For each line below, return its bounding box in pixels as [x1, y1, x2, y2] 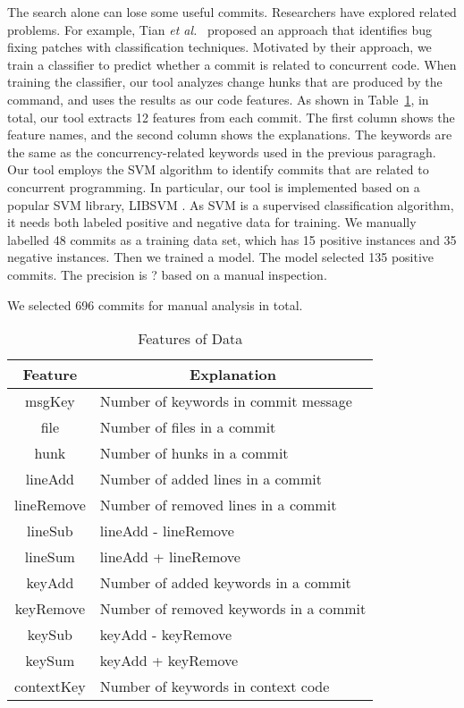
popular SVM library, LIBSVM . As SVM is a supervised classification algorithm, [7, 195, 454, 214]
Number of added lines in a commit [99, 468, 322, 490]
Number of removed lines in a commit [99, 494, 337, 516]
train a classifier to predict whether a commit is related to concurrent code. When [7, 55, 457, 73]
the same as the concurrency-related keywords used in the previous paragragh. [7, 142, 436, 161]
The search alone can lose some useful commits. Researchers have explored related [7, 3, 457, 21]
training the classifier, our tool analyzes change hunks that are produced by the [7, 72, 443, 91]
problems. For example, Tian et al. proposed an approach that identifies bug [7, 20, 433, 38]
